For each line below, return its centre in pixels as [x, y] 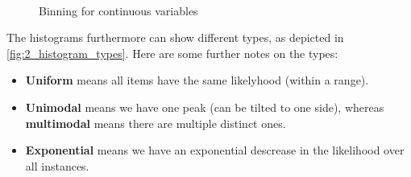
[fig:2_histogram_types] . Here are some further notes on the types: [172, 53]
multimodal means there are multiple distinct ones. [156, 123]
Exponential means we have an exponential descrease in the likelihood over [215, 150]
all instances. [57, 165]
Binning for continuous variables [118, 10]
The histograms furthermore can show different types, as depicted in [175, 37]
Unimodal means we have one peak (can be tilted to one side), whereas [205, 107]
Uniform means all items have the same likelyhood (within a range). [197, 80]
